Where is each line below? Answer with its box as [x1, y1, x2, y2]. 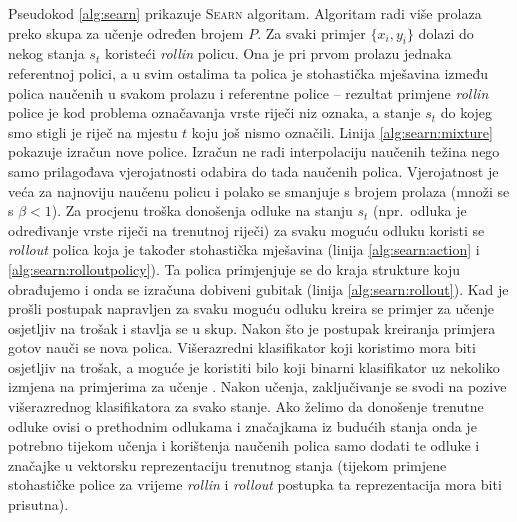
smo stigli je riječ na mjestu [8, 121, 178, 142]
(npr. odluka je [372, 200, 467, 221]
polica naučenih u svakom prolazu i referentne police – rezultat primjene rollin [8, 82, 489, 103]
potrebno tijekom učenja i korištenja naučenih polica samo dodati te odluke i [8, 435, 480, 456]
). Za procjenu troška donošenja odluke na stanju [51, 200, 353, 221]
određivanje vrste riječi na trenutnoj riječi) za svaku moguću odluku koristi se [8, 219, 485, 240]
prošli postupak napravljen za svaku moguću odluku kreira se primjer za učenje [8, 298, 494, 319]
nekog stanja [8, 43, 85, 64]
